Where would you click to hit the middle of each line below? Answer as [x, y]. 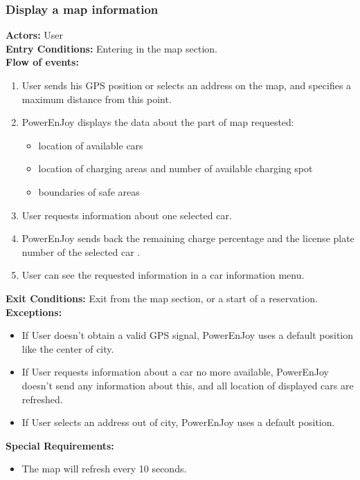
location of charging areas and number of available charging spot [175, 168]
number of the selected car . [81, 251]
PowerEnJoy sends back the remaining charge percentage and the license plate [188, 238]
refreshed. [42, 399]
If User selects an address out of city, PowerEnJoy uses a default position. [178, 422]
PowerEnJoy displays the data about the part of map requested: [158, 122]
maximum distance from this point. [97, 99]
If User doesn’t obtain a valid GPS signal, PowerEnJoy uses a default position [188, 335]
